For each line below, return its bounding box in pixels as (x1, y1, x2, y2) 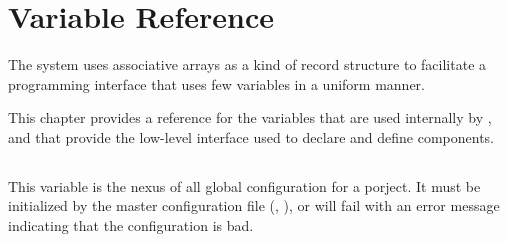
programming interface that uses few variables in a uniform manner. (8, 73, 425, 94)
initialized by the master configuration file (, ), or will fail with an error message (8, 195, 500, 216)
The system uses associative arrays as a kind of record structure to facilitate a (8, 54, 487, 75)
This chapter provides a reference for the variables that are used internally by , (8, 107, 492, 128)
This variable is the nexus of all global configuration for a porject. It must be (8, 175, 481, 196)
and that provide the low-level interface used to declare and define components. (8, 126, 494, 147)
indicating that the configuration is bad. (8, 215, 254, 236)
